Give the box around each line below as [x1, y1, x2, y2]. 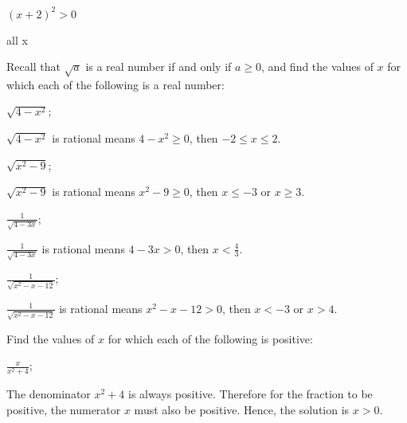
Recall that [6, 58, 61, 75]
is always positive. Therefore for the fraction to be [127, 386, 373, 402]
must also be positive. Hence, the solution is [134, 401, 350, 417]
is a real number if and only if [85, 58, 232, 75]
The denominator [6, 386, 91, 402]
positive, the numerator [6, 401, 121, 417]
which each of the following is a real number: [6, 76, 225, 92]
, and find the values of [261, 58, 374, 75]
